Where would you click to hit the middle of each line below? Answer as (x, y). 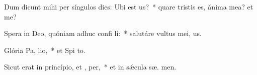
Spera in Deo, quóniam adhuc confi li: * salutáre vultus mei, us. (103, 33)
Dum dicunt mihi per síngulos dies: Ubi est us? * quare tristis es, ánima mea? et (129, 6)
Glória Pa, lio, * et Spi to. (45, 50)
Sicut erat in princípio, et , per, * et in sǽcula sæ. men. (90, 67)
